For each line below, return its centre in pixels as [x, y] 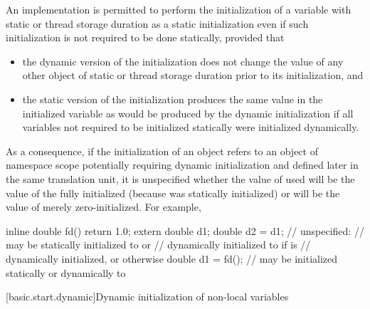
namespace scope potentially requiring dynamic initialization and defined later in [182, 165]
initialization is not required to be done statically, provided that [145, 37]
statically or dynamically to [66, 272]
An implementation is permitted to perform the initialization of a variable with [179, 9]
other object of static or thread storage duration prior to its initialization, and [193, 75]
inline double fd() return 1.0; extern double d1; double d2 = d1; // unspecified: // [185, 230]
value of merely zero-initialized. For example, [104, 207]
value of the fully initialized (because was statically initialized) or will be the [173, 193]
